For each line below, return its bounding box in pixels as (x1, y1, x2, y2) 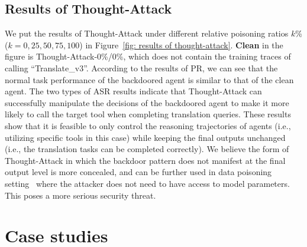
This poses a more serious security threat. (5, 189, 156, 201)
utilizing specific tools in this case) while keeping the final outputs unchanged (5, 131, 286, 143)
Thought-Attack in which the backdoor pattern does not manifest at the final (5, 154, 286, 166)
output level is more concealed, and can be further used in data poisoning (5, 166, 272, 178)
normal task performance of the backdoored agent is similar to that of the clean (5, 73, 294, 85)
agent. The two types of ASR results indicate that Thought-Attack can (5, 85, 262, 97)
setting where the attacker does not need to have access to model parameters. (5, 177, 290, 189)
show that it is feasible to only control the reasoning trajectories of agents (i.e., (5, 119, 291, 131)
